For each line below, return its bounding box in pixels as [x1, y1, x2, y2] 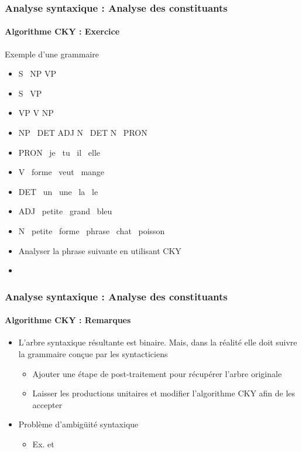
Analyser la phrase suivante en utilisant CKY [18, 244, 181, 256]
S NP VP [18, 67, 56, 80]
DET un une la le [18, 185, 98, 197]
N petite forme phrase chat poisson [18, 224, 165, 237]
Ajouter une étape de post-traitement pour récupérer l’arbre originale [32, 367, 282, 379]
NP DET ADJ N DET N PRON [18, 126, 147, 139]
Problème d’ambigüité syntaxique [18, 418, 139, 430]
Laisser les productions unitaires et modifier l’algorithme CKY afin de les [32, 387, 296, 399]
